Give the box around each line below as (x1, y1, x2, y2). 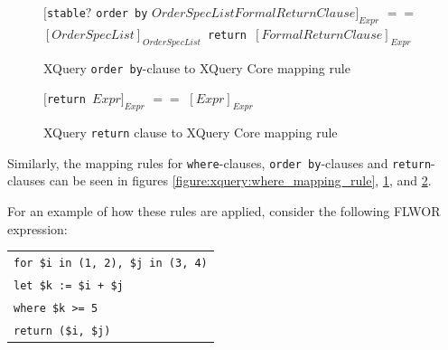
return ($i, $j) (14, 324, 111, 337)
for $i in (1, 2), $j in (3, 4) (14, 256, 208, 270)
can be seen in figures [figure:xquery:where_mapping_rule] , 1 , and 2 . (49, 171, 432, 190)
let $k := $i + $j (14, 279, 124, 292)
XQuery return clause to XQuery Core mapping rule (43, 123, 338, 142)
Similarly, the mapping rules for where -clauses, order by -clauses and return (7, 153, 432, 172)
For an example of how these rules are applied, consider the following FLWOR (7, 201, 441, 220)
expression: (7, 219, 68, 238)
